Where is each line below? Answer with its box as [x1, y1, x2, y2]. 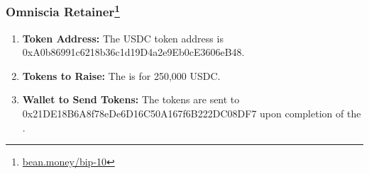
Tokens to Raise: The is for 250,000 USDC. [22, 68, 221, 83]
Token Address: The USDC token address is [22, 30, 224, 45]
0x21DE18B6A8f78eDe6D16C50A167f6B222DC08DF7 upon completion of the [22, 106, 361, 121]
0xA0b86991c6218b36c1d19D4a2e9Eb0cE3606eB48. [22, 45, 245, 59]
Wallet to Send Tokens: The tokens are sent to [22, 92, 240, 107]
